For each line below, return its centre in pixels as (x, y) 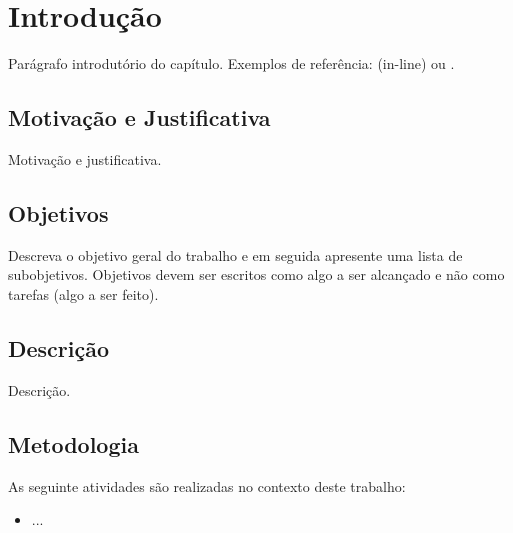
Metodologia (73, 443)
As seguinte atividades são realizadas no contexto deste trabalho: (207, 485)
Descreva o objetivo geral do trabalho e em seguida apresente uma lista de (235, 254)
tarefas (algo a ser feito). (83, 293)
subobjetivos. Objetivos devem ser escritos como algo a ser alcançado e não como (256, 274)
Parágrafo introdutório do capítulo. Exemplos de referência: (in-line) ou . (231, 63)
